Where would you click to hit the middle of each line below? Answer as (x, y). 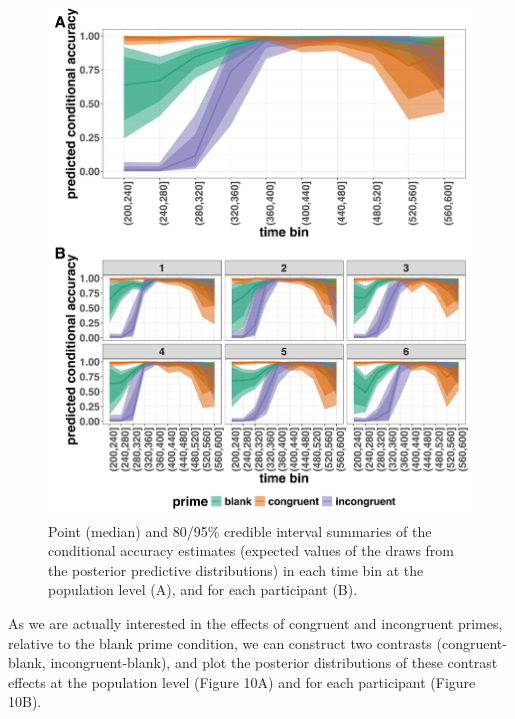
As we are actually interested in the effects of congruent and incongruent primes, (255, 622)
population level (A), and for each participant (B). (203, 589)
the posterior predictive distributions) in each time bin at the (236, 569)
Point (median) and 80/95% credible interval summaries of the (240, 530)
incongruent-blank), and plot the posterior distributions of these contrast (274, 662)
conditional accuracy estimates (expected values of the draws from (251, 550)
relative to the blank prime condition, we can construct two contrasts (220, 642)
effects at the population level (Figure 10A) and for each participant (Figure (242, 681)
